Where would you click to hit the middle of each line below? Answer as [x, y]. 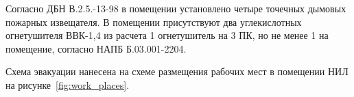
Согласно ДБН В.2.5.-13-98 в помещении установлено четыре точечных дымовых [176, 8]
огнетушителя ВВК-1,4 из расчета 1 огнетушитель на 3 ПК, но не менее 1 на [167, 35]
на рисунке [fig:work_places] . [68, 84]
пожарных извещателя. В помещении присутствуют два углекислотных [154, 22]
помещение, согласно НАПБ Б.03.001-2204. [96, 48]
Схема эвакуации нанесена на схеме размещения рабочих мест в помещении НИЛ [177, 71]
